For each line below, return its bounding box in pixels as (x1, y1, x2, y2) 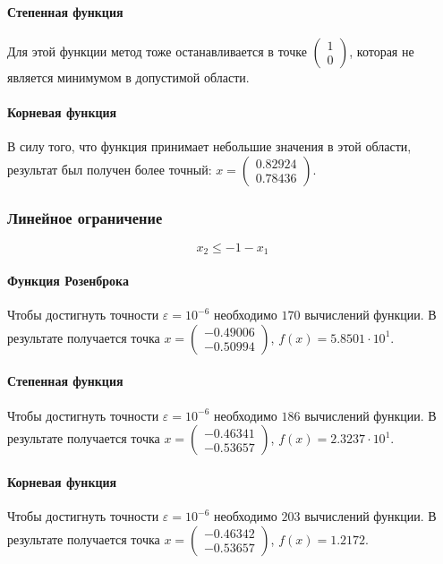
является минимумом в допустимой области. (7, 67, 250, 86)
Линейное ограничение (7, 206, 163, 228)
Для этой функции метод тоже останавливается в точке (7, 41, 307, 60)
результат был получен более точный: (7, 159, 212, 178)
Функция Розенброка (7, 271, 129, 290)
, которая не (349, 41, 414, 60)
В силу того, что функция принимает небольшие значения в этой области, (7, 137, 412, 156)
